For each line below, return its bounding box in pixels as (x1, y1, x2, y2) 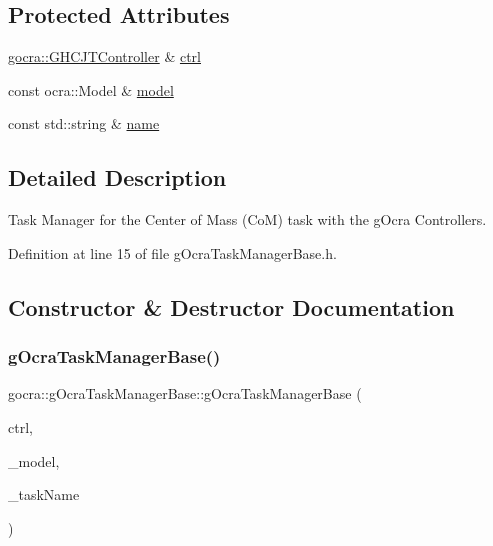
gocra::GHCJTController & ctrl (8, 46, 201, 67)
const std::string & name (8, 113, 160, 134)
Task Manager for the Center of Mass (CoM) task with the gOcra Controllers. (8, 209, 487, 230)
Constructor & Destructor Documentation (8, 291, 455, 322)
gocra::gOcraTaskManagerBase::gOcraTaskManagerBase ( (8, 383, 362, 404)
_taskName (8, 484, 80, 505)
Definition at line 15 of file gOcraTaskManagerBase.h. (8, 242, 337, 263)
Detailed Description (8, 162, 227, 193)
